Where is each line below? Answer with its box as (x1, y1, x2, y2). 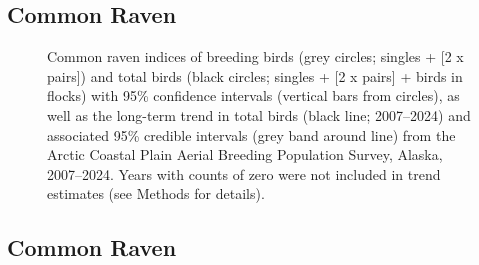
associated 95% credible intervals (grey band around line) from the (47, 124, 456, 145)
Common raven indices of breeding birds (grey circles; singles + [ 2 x (47, 46, 464, 67)
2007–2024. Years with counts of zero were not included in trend (47, 163, 441, 184)
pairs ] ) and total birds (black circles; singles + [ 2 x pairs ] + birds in (47, 65, 463, 86)
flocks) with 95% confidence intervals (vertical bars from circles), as (47, 85, 460, 106)
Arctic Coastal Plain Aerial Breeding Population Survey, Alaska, (47, 144, 443, 165)
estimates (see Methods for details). (47, 183, 265, 204)
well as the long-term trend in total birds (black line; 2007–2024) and (47, 104, 471, 125)
